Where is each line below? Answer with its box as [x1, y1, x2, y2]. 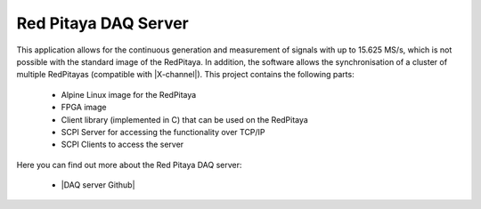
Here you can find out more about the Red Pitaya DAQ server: [16, 159, 242, 170]
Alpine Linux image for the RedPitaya [61, 89, 197, 100]
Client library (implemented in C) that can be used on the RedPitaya [61, 114, 309, 125]
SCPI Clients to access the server [61, 139, 184, 150]
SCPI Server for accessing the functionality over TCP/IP [61, 126, 266, 137]
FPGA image [61, 102, 107, 113]
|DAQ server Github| [61, 180, 135, 190]
